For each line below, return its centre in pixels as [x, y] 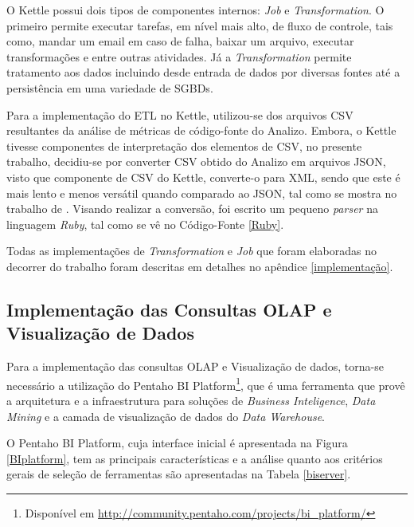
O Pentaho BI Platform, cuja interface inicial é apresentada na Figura [177, 443]
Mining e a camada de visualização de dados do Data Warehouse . [166, 416]
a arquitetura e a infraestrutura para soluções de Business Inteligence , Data [191, 400]
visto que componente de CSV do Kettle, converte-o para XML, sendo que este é [203, 177]
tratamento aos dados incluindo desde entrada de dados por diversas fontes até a [203, 72]
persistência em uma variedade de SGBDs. [110, 87]
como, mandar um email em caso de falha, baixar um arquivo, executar [180, 41]
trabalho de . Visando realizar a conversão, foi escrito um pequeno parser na [192, 208]
